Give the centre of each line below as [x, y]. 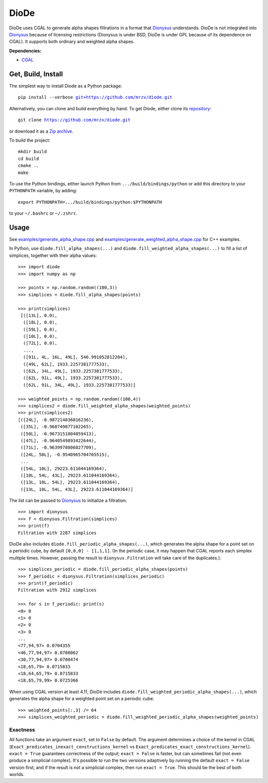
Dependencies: [25, 51]
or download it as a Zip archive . [41, 131]
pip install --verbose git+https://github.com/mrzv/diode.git [95, 97]
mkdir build [33, 152]
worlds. [17, 775]
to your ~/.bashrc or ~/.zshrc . [43, 213]
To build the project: [30, 140]
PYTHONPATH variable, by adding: [43, 191]
